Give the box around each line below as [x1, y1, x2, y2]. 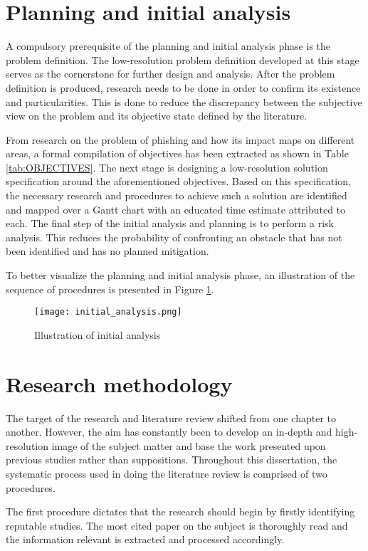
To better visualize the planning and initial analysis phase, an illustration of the [6, 268, 355, 283]
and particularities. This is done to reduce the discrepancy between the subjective [6, 94, 362, 109]
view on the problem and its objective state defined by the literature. [6, 108, 307, 123]
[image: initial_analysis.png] [34, 307, 182, 318]
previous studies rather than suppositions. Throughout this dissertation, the [6, 452, 337, 467]
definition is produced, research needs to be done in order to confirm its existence [6, 80, 361, 95]
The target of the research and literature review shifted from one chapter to [6, 410, 337, 425]
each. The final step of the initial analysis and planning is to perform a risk [6, 216, 334, 231]
